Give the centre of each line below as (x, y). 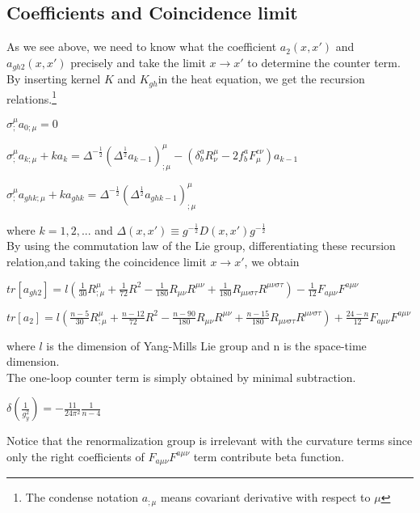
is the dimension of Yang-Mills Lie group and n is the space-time (206, 345)
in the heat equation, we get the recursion (261, 79)
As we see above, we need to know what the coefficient (142, 47)
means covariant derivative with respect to (265, 497)
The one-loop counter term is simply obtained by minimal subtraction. (181, 377)
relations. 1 (31, 97)
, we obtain (272, 261)
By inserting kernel (54, 79)
